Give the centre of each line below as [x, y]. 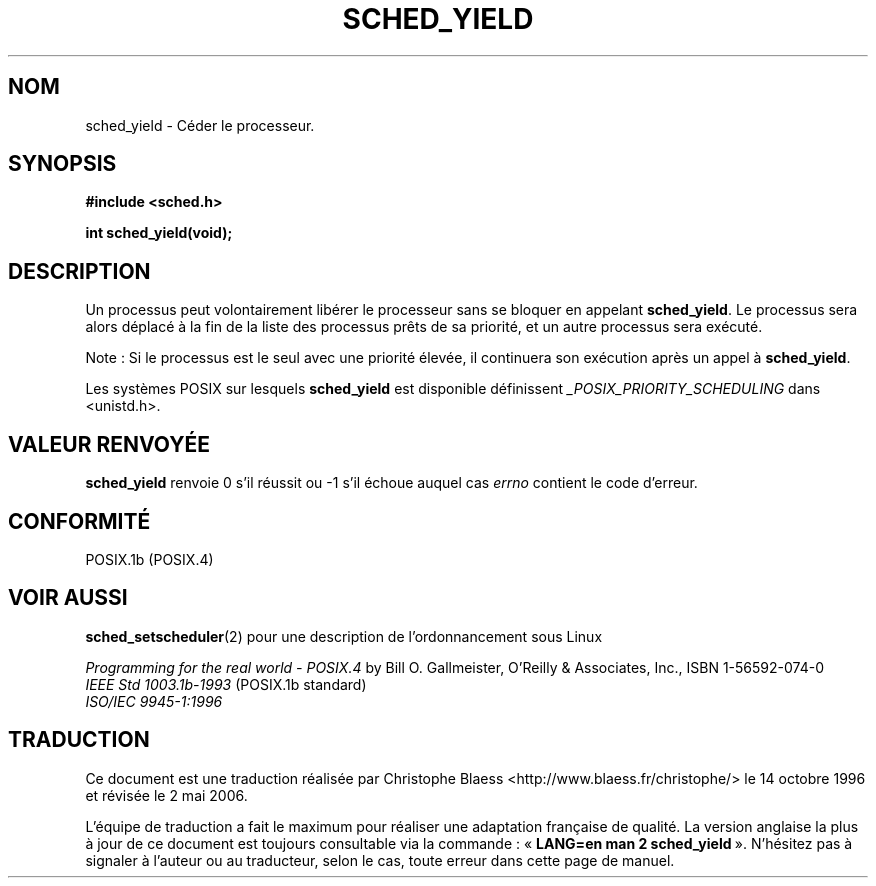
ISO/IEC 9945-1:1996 [154, 701]
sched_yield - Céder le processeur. [200, 125]
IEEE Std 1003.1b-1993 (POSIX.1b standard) [226, 684]
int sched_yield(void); [159, 233]
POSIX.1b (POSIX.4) [149, 559]
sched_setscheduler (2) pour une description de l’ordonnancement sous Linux [344, 636]
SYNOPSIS [62, 164]
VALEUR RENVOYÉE [109, 444]
